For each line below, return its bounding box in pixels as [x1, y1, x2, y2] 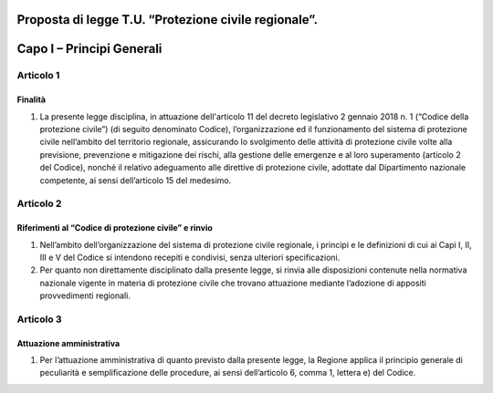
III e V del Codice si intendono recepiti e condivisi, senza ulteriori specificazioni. [39, 252, 341, 263]
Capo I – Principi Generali [16, 41, 163, 57]
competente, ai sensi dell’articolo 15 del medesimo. [39, 174, 232, 186]
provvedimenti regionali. [39, 290, 131, 301]
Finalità [16, 94, 46, 105]
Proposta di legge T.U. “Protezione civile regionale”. [16, 12, 319, 27]
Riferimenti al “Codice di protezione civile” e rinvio [16, 222, 214, 233]
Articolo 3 [16, 313, 63, 326]
